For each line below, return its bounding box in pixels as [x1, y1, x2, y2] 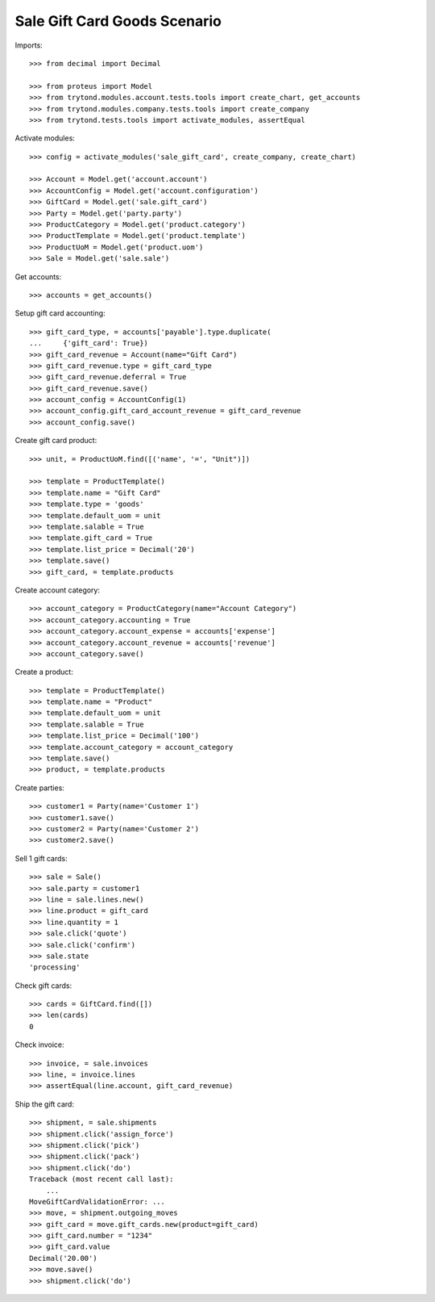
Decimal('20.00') [29, 1254, 97, 1262]
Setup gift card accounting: [14, 308, 106, 318]
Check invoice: [14, 1040, 64, 1049]
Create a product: [14, 667, 74, 677]
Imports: [14, 40, 43, 50]
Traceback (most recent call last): [29, 1174, 174, 1184]
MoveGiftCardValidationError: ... [29, 1197, 165, 1206]
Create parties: [14, 783, 64, 793]
